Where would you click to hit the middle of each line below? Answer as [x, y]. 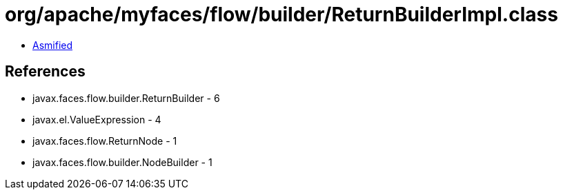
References [45, 72]
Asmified [53, 45]
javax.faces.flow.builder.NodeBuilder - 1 [122, 162]
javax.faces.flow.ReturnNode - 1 [105, 141]
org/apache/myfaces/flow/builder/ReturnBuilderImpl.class [281, 14]
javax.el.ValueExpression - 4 [97, 119]
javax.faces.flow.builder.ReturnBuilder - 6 [126, 98]
